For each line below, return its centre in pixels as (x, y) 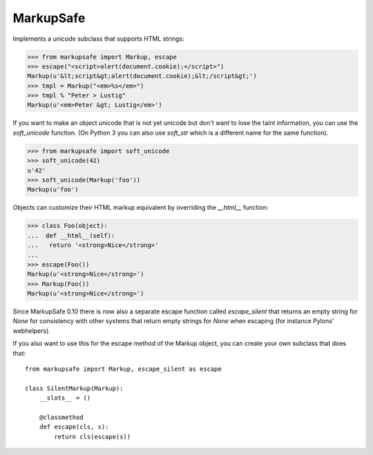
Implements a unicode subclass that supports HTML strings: (98, 39)
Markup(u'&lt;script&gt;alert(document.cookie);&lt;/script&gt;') (142, 76)
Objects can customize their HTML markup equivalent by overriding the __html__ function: (141, 208)
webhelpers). (32, 331)
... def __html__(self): (71, 235)
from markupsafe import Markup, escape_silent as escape (124, 369)
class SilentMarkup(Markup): (74, 388)
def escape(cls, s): (74, 427)
